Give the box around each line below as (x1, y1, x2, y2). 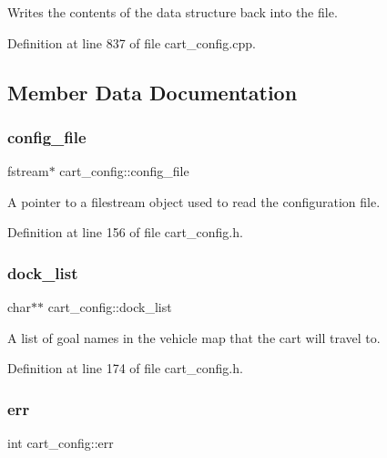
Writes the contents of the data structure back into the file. (7, 3, 338, 21)
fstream (7, 161, 49, 181)
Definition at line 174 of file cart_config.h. (7, 359, 243, 378)
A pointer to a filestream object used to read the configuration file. (7, 192, 381, 211)
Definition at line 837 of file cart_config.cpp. (7, 33, 256, 52)
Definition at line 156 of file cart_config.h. (7, 223, 243, 242)
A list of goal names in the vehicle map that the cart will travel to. (7, 328, 381, 347)
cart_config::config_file (59, 161, 189, 181)
